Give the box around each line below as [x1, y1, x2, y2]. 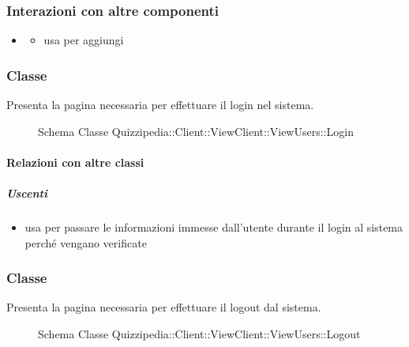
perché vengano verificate [24, 234, 147, 251]
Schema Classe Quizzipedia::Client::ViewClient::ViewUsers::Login [38, 123, 354, 139]
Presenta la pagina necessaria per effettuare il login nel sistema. [6, 96, 314, 113]
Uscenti [6, 185, 47, 201]
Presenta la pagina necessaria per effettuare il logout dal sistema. [6, 299, 321, 315]
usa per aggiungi [43, 32, 124, 48]
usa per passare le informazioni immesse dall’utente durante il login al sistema [24, 218, 403, 235]
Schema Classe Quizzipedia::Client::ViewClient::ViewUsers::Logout [38, 325, 361, 341]
